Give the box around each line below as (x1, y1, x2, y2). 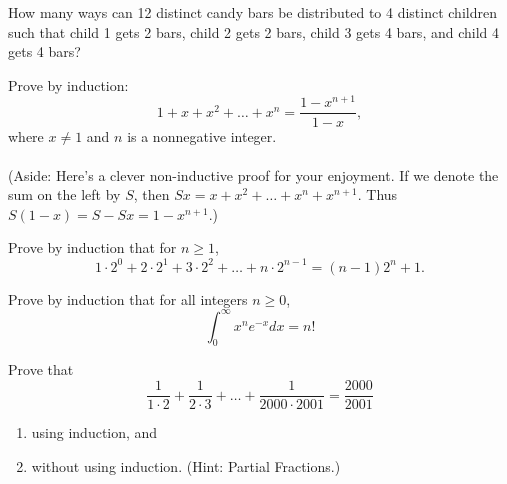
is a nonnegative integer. (127, 125, 277, 146)
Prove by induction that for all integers (8, 288, 248, 309)
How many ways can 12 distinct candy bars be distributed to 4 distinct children (8, 2, 497, 22)
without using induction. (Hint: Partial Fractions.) (31, 455, 341, 476)
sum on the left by (8, 184, 121, 205)
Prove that (8, 359, 74, 380)
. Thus (357, 184, 398, 205)
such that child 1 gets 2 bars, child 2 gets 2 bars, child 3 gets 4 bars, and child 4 (8, 21, 500, 42)
